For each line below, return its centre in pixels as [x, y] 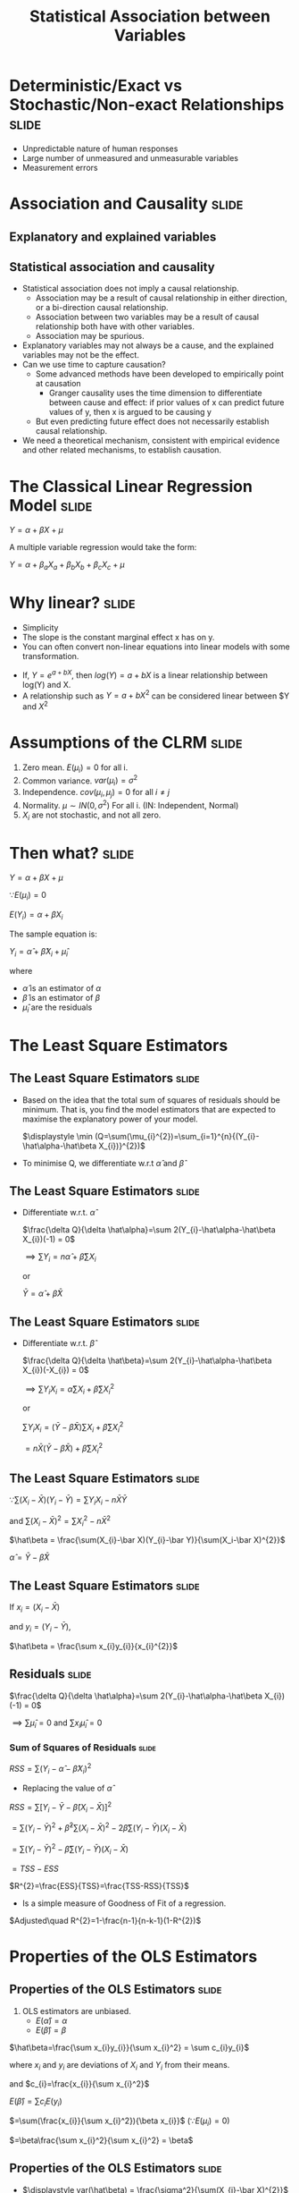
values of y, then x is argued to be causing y [130, 412]
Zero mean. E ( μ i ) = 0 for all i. [75, 768]
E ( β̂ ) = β [51, 2030]
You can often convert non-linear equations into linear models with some [156, 647]
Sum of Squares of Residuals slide [83, 1748]
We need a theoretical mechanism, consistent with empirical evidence [151, 441]
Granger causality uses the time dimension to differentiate [155, 393]
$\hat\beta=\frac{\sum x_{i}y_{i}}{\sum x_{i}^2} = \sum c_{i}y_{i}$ [129, 2047]
